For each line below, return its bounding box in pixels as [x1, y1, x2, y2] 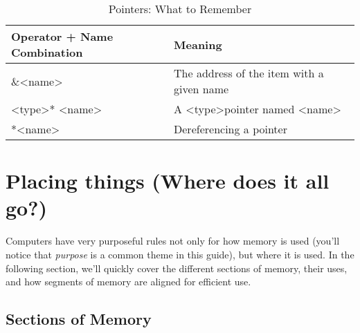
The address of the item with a [174, 65, 324, 81]
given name [174, 81, 229, 97]
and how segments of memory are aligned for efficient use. [6, 274, 251, 289]
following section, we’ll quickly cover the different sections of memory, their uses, [6, 260, 348, 275]
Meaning [174, 36, 222, 53]
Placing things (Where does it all [6, 166, 330, 195]
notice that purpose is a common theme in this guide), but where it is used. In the [6, 247, 354, 261]
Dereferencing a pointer [174, 121, 287, 137]
